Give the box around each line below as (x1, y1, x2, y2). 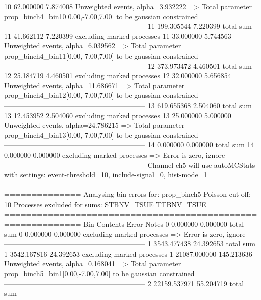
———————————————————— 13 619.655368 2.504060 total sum (4, 99, 252, 110)
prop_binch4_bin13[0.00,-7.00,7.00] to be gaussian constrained (4, 129, 198, 140)
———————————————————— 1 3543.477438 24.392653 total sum (4, 238, 255, 249)
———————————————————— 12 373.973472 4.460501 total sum (4, 60, 252, 71)
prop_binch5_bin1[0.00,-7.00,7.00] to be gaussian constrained (4, 268, 195, 279)
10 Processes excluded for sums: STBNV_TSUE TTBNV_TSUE (4, 198, 206, 209)
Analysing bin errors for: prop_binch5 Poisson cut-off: (83, 189, 251, 199)
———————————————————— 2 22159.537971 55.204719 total (4, 278, 244, 288)
